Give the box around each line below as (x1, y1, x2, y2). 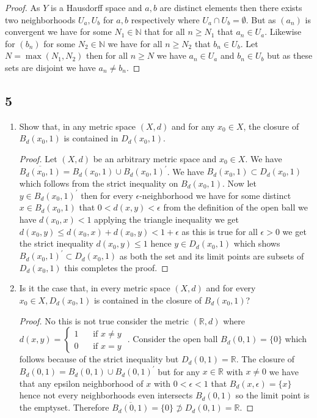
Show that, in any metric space (19, 119, 136, 132)
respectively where (131, 13, 200, 26)
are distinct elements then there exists (159, 1, 302, 13)
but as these (267, 49, 313, 62)
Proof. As (5, 1, 40, 13)
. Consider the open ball (127, 332, 218, 345)
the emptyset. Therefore (19, 401, 109, 414)
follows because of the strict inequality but (19, 353, 179, 365)
